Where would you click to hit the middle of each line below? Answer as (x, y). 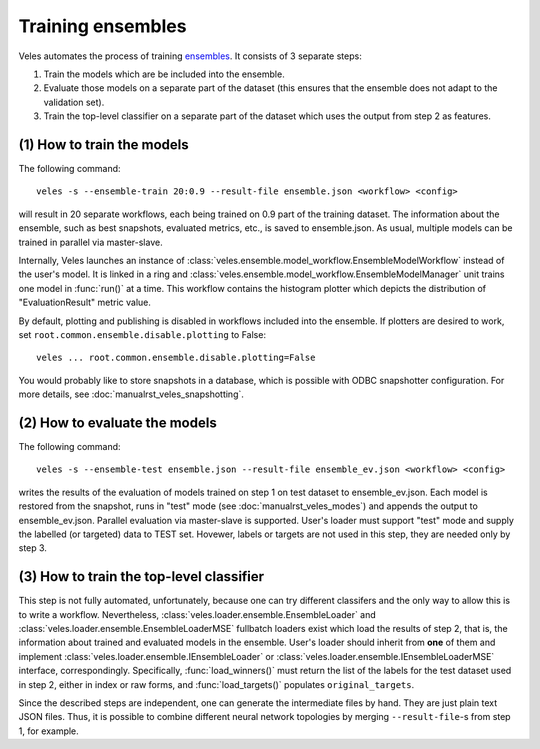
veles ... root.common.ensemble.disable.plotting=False (176, 358)
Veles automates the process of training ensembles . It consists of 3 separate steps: (190, 56)
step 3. (32, 548)
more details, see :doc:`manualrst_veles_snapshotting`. (131, 394)
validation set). (74, 102)
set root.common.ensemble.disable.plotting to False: (142, 334)
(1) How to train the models (103, 144)
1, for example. (48, 731)
